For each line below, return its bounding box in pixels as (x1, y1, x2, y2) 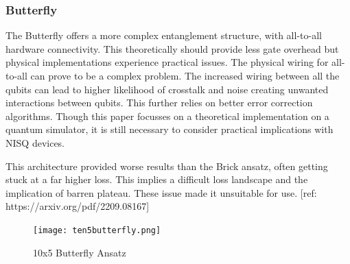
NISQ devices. (5, 135, 65, 149)
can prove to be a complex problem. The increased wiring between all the (30, 69, 340, 82)
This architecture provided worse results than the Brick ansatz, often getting (5, 158, 328, 173)
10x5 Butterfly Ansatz (33, 245, 126, 259)
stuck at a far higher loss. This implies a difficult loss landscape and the (5, 172, 308, 187)
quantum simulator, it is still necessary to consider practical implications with (5, 122, 334, 136)
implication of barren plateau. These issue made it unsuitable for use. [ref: (5, 185, 317, 200)
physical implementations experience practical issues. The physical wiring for (5, 55, 329, 69)
